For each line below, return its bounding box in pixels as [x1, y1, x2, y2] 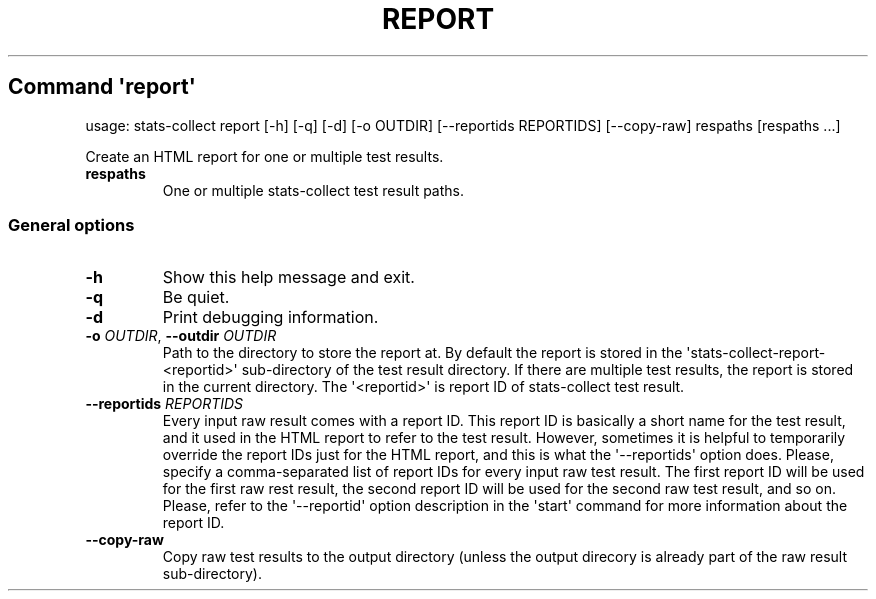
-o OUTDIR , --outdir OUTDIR [85, 327, 277, 345]
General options [8, 214, 135, 235]
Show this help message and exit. [162, 267, 415, 288]
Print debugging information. [162, 307, 379, 328]
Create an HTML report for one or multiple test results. [85, 147, 444, 165]
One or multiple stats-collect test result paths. [162, 181, 465, 199]
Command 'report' [8, 74, 196, 100]
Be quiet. [162, 287, 230, 308]
